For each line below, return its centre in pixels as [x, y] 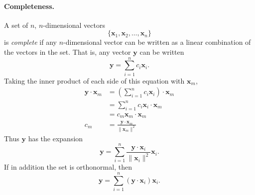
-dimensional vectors [74, 25]
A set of [16, 25]
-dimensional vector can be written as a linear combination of [157, 42]
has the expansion [56, 138]
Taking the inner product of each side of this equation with [94, 80]
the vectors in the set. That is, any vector [67, 51]
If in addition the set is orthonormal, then [68, 167]
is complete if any [30, 42]
